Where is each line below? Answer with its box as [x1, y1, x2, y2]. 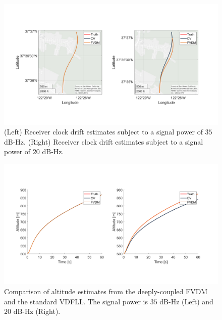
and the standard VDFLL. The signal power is [4, 296, 148, 306]
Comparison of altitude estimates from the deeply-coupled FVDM [4, 286, 208, 296]
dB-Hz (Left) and [159, 296, 213, 306]
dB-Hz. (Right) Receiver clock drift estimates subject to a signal [4, 136, 203, 147]
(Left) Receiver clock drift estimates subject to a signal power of [4, 126, 203, 137]
